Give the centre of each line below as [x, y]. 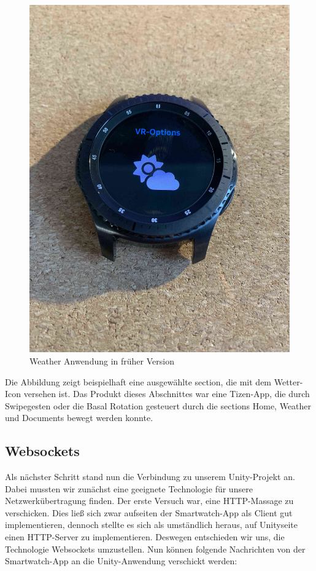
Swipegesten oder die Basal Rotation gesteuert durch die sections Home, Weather [158, 405]
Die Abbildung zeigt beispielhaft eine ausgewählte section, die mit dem [138, 381]
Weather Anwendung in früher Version [102, 360]
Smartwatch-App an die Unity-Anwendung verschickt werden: [121, 561]
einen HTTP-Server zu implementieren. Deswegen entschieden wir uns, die [145, 537]
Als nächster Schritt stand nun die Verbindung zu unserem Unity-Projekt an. [150, 477]
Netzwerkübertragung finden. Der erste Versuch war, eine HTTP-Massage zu [149, 501]
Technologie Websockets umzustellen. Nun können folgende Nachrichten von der [155, 549]
